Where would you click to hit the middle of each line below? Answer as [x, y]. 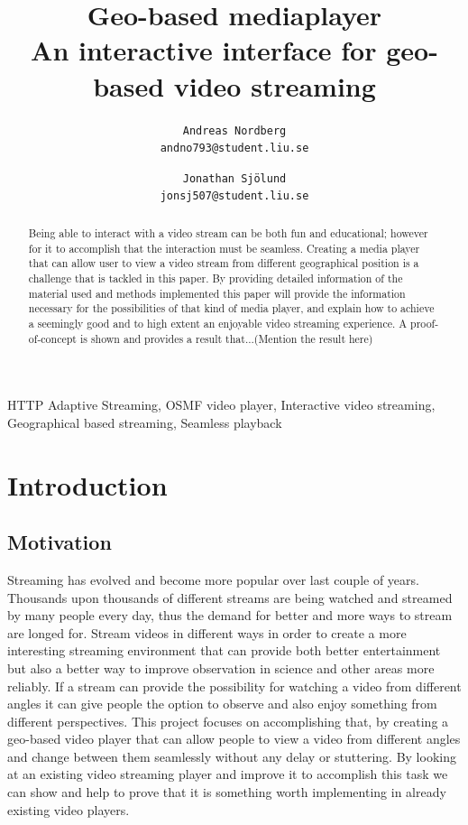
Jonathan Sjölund [234, 178]
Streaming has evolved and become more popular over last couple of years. [213, 579]
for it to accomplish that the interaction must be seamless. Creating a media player [224, 248]
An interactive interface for [204, 50]
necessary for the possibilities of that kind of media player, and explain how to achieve [231, 308]
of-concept [52, 338]
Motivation [60, 542]
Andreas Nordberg [234, 130]
